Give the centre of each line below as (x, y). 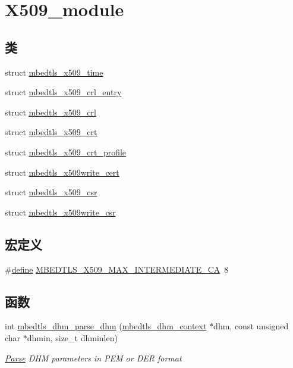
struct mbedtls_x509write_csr (60, 212)
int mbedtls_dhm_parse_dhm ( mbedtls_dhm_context (106, 326)
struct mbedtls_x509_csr (51, 192)
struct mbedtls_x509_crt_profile (66, 152)
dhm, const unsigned (251, 326)
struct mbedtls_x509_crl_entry (63, 92)
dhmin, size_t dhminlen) (72, 337)
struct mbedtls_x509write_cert (62, 172)
